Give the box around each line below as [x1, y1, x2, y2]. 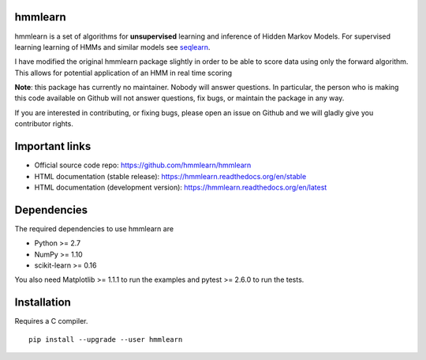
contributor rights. [14, 119, 74, 129]
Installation [14, 296, 71, 309]
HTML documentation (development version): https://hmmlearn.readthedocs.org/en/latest [34, 182, 327, 192]
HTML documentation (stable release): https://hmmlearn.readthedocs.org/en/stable [34, 171, 307, 181]
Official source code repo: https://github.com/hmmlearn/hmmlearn [34, 160, 252, 170]
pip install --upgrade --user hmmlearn [28, 335, 183, 343]
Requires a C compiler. [14, 317, 88, 326]
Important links [14, 140, 92, 153]
